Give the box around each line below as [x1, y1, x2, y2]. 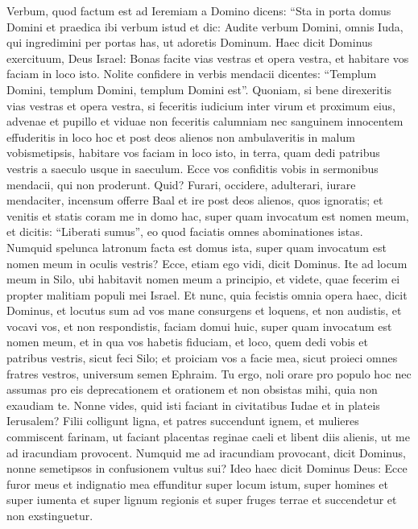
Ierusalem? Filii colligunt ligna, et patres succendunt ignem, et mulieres [6, 412, 359, 429]
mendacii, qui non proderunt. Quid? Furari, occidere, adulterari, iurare [6, 176, 356, 192]
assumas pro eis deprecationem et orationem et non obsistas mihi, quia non [6, 381, 378, 398]
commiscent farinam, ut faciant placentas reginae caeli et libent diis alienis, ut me [6, 428, 410, 445]
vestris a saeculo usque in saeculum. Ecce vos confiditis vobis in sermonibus [6, 159, 379, 176]
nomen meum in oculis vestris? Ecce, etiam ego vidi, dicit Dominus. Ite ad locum [6, 254, 408, 271]
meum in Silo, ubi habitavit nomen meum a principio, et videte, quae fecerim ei [6, 271, 400, 287]
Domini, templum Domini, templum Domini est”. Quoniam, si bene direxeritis [6, 81, 392, 97]
